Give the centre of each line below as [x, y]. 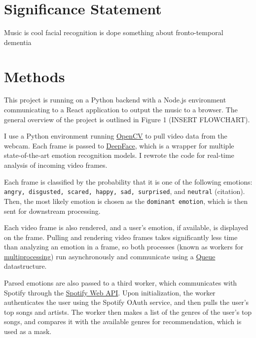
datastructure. [25, 266]
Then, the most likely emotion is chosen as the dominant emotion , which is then [126, 201]
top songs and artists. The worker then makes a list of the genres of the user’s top [128, 312]
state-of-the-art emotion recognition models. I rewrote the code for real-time [119, 155]
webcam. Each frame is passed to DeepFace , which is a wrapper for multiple [119, 145]
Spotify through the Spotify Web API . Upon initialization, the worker [110, 292]
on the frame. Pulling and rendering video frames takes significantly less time [121, 237]
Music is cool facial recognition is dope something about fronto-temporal [114, 32]
